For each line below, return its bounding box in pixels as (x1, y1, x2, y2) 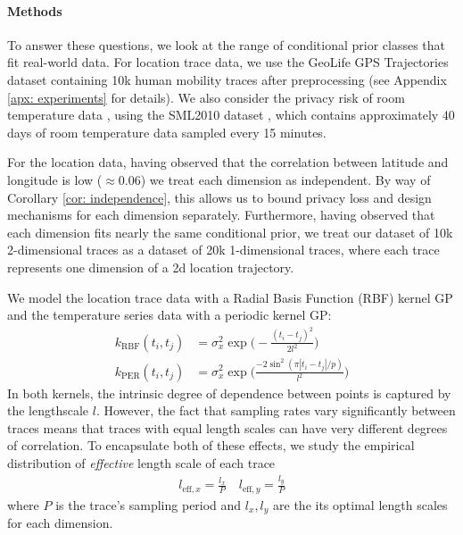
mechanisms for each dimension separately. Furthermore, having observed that (7, 205, 435, 224)
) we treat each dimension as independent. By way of (140, 170, 431, 188)
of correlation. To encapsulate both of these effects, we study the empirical (7, 436, 415, 455)
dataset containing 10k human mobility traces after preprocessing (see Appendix (7, 70, 447, 88)
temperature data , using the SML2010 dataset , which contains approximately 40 (7, 105, 455, 124)
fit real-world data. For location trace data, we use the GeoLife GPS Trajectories (7, 53, 449, 71)
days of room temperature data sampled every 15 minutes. (7, 122, 327, 141)
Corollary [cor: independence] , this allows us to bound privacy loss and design (7, 188, 432, 206)
